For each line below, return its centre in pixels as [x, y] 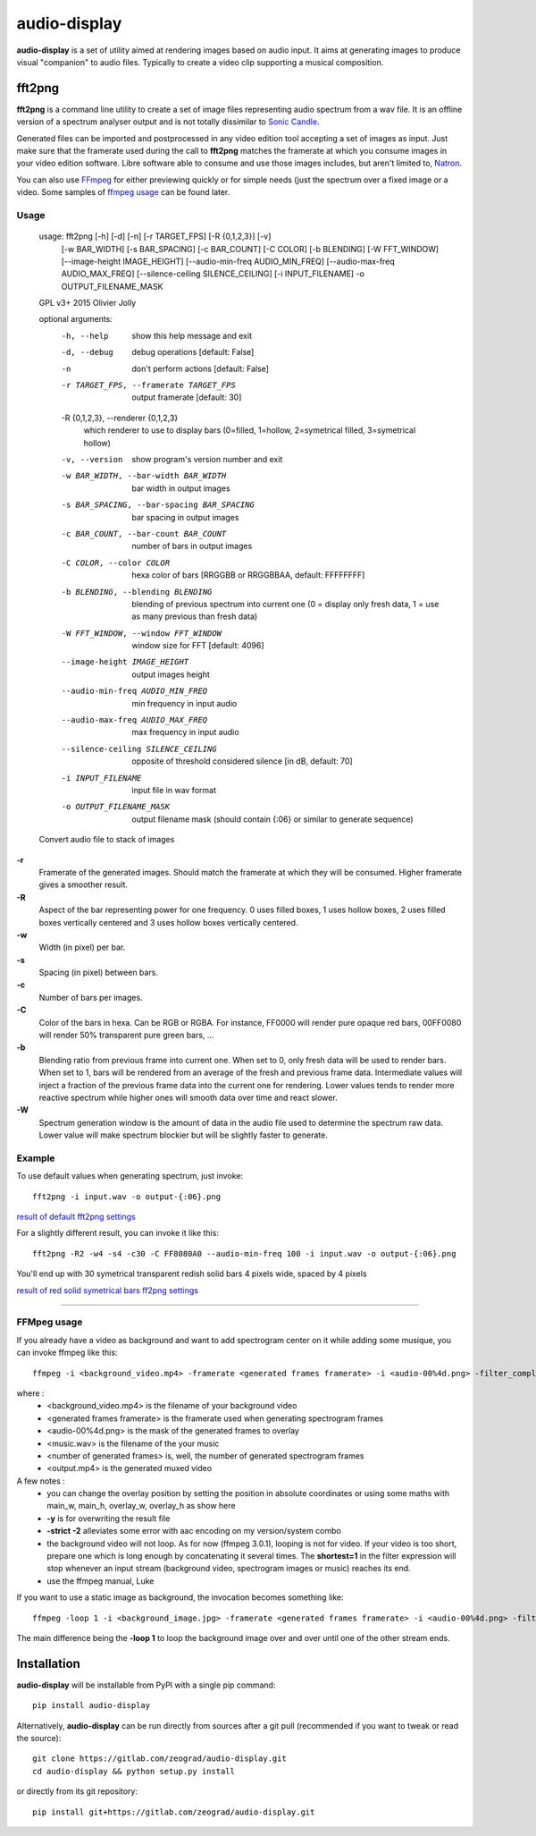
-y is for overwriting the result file [109, 1518]
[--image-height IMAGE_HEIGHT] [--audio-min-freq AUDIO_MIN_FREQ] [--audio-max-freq [228, 261]
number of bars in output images [192, 546]
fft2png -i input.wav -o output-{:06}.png [127, 1197]
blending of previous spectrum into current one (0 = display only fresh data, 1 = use [285, 604]
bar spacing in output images [185, 517]
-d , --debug [87, 352]
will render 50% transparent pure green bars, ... [126, 1035]
